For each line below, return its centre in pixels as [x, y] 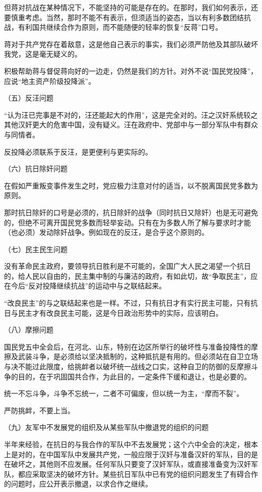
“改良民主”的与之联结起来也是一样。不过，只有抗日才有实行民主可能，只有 [127, 303]
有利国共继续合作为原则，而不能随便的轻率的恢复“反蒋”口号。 [120, 27]
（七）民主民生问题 [36, 249]
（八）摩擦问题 [29, 330]
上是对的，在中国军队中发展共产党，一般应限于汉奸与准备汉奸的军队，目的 [127, 454]
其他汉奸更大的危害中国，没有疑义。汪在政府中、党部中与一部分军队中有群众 [131, 125]
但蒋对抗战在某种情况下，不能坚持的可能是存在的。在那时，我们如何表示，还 [131, 7]
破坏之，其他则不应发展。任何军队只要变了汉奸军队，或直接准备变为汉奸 [131, 464]
